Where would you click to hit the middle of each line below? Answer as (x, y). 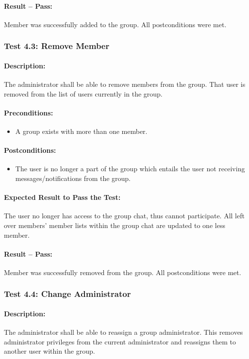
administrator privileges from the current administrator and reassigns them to (120, 341)
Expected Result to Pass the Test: (62, 197)
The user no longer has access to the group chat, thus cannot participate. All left (124, 216)
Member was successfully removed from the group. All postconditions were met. (123, 272)
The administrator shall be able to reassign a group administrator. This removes (124, 332)
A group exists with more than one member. (81, 131)
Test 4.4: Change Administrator (67, 294)
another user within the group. (50, 351)
